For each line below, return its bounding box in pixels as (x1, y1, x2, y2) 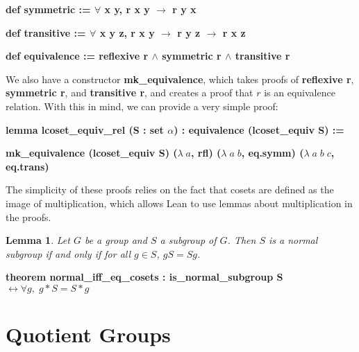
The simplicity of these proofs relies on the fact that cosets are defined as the (6, 182, 334, 197)
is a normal (269, 233, 318, 247)
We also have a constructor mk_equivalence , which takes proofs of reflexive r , (6, 71, 354, 86)
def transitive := (6, 25, 86, 39)
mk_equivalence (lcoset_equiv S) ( (6, 146, 178, 160)
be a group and (84, 233, 147, 247)
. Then (227, 233, 256, 247)
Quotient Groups (6, 320, 171, 349)
